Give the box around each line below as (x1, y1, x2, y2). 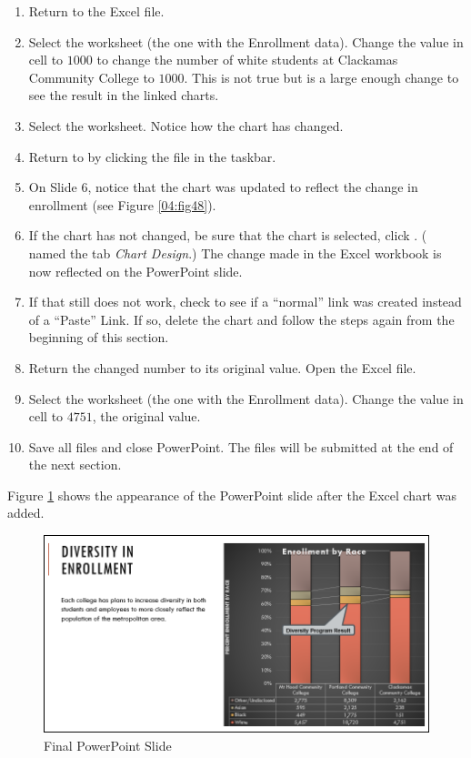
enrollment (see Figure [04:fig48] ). (28, 195, 216, 214)
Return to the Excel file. (28, 2, 165, 20)
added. (7, 503, 45, 522)
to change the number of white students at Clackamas (96, 50, 398, 69)
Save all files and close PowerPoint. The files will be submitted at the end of (28, 437, 454, 456)
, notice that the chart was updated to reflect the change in (87, 177, 418, 197)
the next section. (28, 455, 122, 474)
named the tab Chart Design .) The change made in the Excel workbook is (28, 243, 442, 262)
